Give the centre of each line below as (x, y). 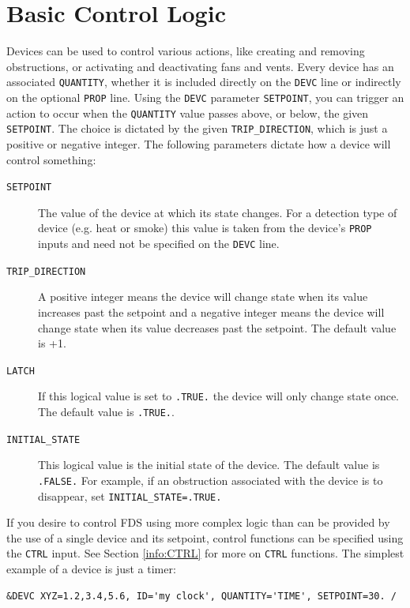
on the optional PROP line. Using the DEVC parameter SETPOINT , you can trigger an (205, 97)
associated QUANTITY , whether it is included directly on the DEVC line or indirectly (204, 82)
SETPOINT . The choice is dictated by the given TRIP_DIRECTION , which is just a (197, 128)
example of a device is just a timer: (91, 569)
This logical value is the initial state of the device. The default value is (209, 465)
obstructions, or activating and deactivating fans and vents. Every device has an (200, 66)
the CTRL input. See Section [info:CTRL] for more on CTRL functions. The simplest (205, 553)
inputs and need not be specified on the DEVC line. (159, 244)
